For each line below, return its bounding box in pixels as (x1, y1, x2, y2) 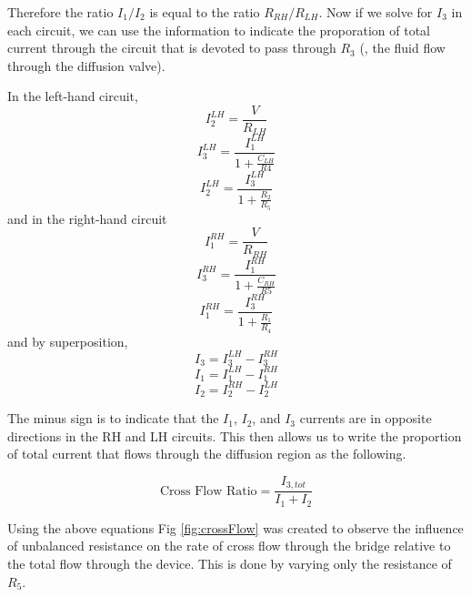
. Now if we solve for (318, 3, 433, 21)
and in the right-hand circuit (7, 208, 167, 228)
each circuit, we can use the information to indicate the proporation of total (7, 20, 430, 39)
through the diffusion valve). (7, 56, 165, 75)
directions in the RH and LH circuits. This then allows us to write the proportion (7, 426, 462, 445)
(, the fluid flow (359, 38, 446, 57)
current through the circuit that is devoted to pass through (7, 38, 336, 57)
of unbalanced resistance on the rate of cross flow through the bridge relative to (7, 536, 451, 555)
